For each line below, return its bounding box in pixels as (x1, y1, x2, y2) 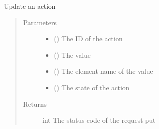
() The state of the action (54, 82, 130, 92)
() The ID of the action (54, 33, 123, 44)
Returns (23, 98, 47, 109)
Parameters (23, 17, 57, 27)
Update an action (4, 1, 56, 11)
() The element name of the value (54, 66, 153, 76)
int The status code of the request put (42, 115, 156, 125)
